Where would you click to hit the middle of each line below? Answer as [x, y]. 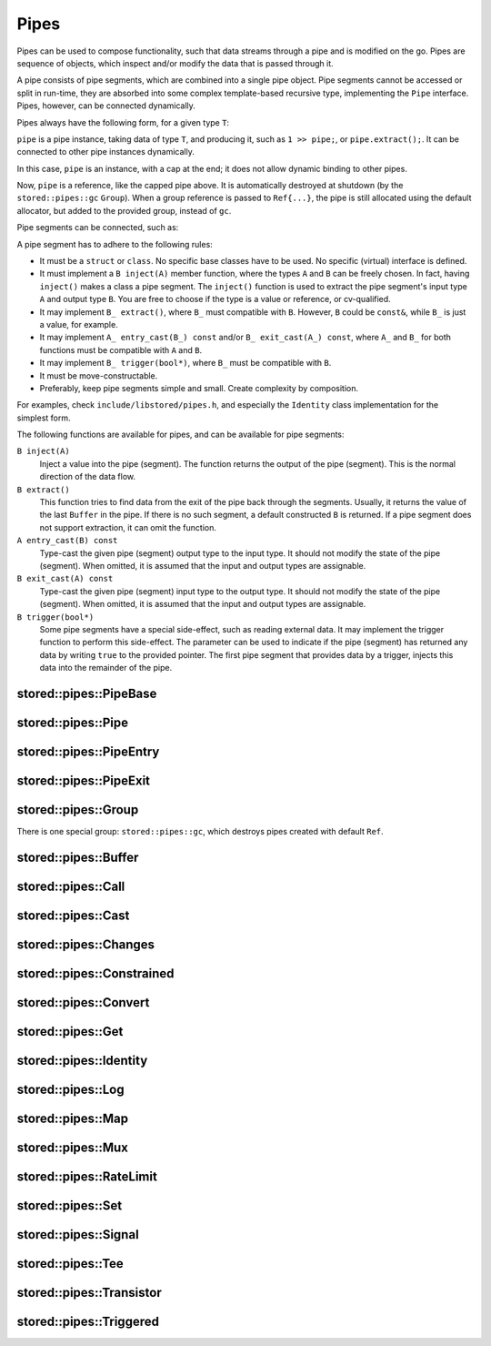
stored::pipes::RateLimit [87, 1177]
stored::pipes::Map [73, 1119]
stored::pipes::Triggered [88, 1322]
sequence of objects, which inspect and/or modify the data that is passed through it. [175, 63]
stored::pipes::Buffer [78, 857]
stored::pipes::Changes [85, 944]
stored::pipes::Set [70, 1206]
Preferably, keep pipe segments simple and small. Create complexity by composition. [199, 388]
